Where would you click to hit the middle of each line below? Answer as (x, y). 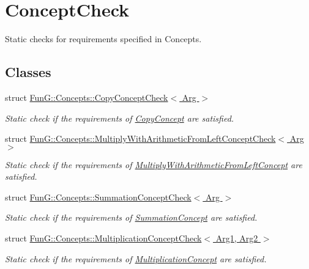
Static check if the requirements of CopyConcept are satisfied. (120, 118)
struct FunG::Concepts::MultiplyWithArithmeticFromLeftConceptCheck (140, 138)
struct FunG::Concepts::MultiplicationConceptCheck (103, 238)
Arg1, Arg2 (237, 238)
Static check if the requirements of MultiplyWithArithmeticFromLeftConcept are (154, 164)
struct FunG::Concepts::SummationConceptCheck (98, 197)
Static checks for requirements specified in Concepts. (103, 39)
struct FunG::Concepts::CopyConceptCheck (87, 97)
